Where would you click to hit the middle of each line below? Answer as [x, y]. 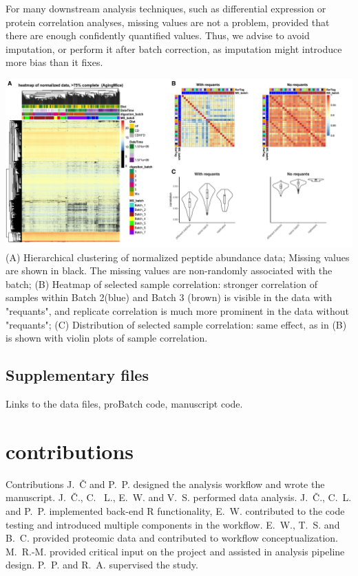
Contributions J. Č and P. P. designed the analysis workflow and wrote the [165, 484]
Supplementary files [77, 375]
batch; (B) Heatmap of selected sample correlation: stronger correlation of [161, 284]
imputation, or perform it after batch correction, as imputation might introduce [174, 48]
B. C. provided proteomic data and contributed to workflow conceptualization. [172, 538]
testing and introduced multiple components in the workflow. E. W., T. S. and [173, 524]
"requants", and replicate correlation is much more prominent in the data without [177, 311]
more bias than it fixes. [54, 62]
